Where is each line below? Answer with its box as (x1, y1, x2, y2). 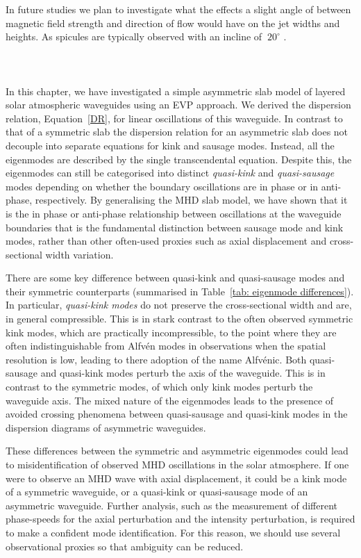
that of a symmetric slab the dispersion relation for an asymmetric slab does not (6, 124, 349, 139)
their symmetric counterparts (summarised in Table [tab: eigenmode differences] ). (6, 284, 354, 298)
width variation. (45, 247, 114, 261)
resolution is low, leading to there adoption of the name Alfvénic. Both (6, 352, 307, 366)
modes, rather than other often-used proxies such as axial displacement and (6, 233, 327, 248)
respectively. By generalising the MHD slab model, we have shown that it (35, 192, 348, 207)
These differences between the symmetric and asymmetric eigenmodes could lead (6, 443, 349, 458)
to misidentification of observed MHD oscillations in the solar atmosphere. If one (6, 457, 349, 471)
